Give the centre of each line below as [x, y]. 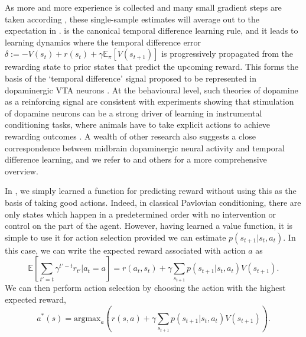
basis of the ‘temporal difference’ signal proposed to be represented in [131, 78]
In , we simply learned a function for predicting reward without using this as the [151, 191]
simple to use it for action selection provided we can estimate [115, 237]
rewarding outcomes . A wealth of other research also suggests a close [130, 136]
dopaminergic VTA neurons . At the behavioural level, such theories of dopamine [152, 90]
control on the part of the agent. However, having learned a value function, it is [149, 226]
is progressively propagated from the [227, 54]
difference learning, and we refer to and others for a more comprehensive [136, 159]
